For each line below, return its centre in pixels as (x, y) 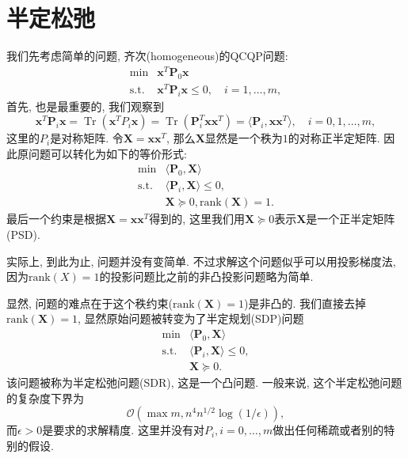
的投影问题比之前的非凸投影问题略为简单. (206, 276)
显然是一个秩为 (244, 138)
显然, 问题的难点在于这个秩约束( (90, 303)
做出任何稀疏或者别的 (328, 430)
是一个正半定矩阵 (351, 219)
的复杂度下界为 (45, 397)
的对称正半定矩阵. (334, 138)
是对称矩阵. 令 (87, 138)
